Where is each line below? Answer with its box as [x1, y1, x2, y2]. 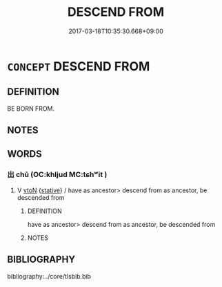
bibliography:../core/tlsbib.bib [7, 272, 92, 280]
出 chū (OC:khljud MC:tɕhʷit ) [7, 170, 108, 180]
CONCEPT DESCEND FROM [7, 58, 150, 74]
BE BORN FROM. [7, 104, 55, 113]
